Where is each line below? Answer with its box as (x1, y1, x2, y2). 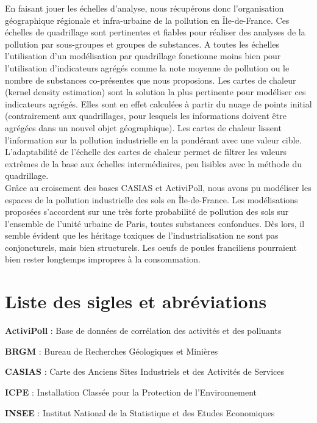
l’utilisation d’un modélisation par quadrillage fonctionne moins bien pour (5, 49, 281, 62)
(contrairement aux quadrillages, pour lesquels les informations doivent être (5, 109, 287, 122)
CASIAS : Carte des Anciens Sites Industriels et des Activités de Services (5, 365, 285, 378)
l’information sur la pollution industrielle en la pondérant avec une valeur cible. (5, 133, 302, 146)
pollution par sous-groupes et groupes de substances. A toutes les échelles (5, 37, 280, 50)
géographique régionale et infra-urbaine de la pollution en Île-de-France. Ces (5, 13, 290, 26)
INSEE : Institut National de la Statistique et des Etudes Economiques (5, 406, 275, 419)
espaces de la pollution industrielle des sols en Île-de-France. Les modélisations (5, 193, 298, 206)
